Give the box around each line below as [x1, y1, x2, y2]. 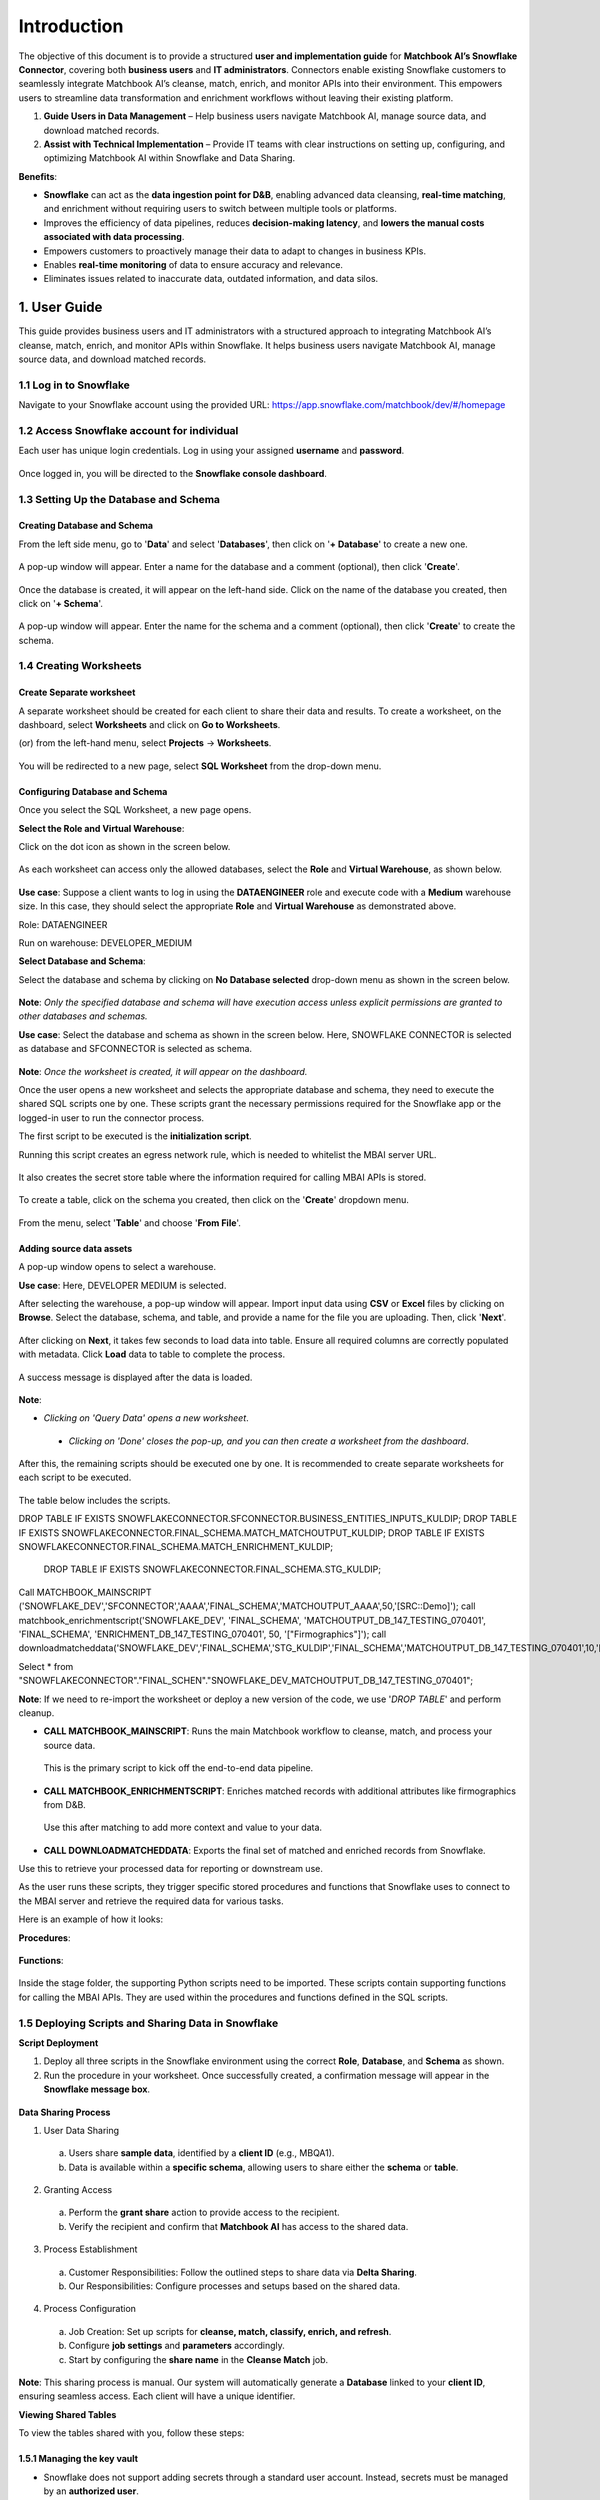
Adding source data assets [18, 1242, 133, 1254]
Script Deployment [18, 2036, 99, 2049]
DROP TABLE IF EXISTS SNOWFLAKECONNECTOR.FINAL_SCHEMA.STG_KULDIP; [43, 1563, 382, 1575]
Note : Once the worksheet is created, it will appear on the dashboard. [18, 1065, 308, 1077]
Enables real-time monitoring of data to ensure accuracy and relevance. [43, 259, 344, 271]
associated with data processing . [43, 231, 185, 243]
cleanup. [18, 1706, 55, 1719]
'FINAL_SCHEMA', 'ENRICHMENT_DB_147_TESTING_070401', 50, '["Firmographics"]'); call [18, 1628, 387, 1640]
